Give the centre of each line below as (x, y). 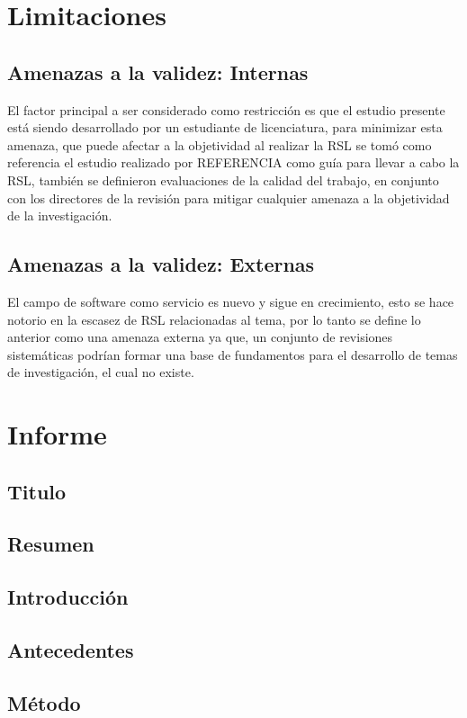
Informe (57, 434)
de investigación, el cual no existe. (101, 372)
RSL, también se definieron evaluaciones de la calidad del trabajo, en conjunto (223, 179)
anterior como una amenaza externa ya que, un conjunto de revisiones (200, 337)
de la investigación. (60, 215)
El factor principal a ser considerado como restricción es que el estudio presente (226, 109)
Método (44, 702)
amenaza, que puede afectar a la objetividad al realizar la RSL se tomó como (220, 144)
